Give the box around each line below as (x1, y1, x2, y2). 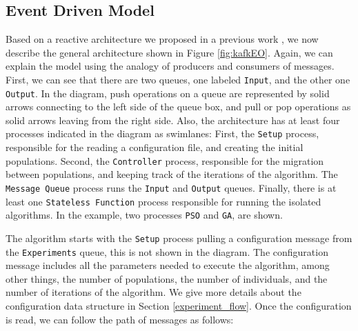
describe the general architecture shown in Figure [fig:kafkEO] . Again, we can (6, 45, 333, 59)
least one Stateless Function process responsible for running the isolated (6, 194, 321, 208)
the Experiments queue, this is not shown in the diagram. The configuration (6, 244, 328, 259)
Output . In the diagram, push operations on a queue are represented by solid (6, 86, 330, 100)
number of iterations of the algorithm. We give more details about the (6, 285, 301, 299)
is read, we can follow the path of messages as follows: (6, 312, 234, 326)
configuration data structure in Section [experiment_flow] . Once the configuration (6, 299, 352, 313)
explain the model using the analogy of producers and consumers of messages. (6, 59, 335, 73)
